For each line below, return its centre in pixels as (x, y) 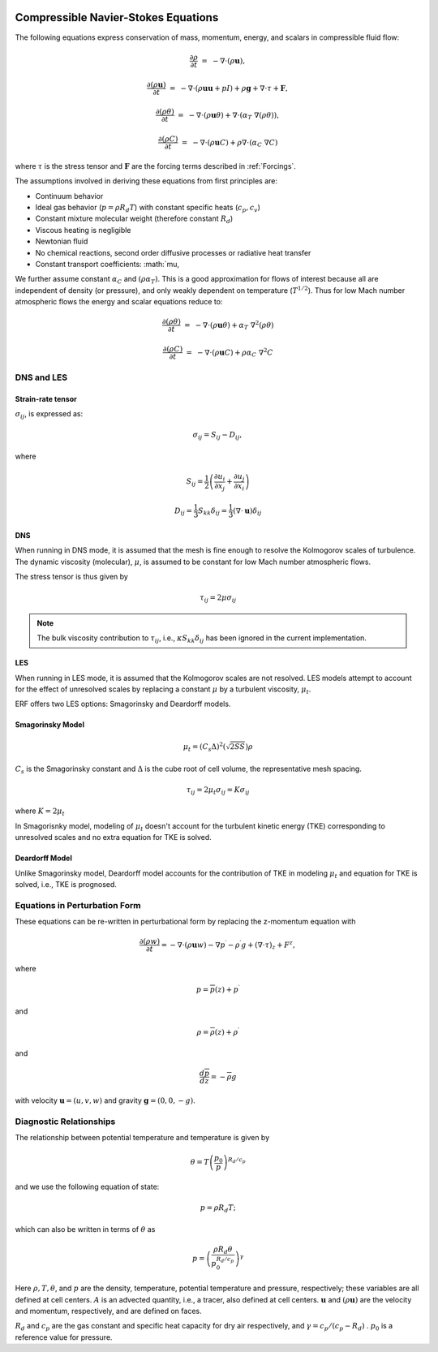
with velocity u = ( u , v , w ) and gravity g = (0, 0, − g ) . (105, 1100)
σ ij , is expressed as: (49, 415)
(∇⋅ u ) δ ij (247, 511)
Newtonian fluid (62, 241)
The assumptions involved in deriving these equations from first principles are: (146, 181)
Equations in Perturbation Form (78, 905)
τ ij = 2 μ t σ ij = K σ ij (218, 790)
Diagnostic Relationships (65, 1122)
